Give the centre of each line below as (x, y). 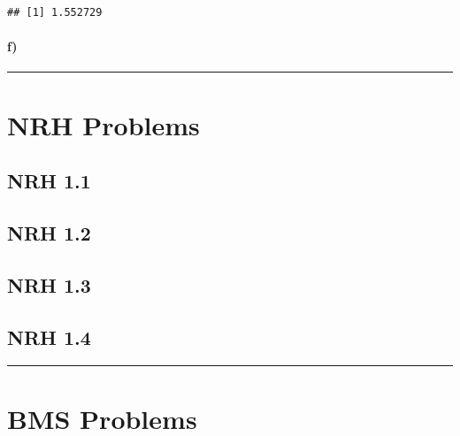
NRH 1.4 (49, 337)
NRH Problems (103, 124)
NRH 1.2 (49, 232)
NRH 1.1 (49, 181)
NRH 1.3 (49, 284)
